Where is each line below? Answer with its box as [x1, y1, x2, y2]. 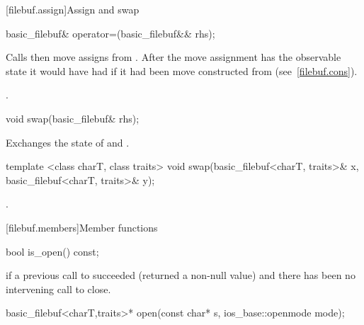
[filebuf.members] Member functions [6, 219, 158, 234]
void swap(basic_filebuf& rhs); [6, 110, 140, 125]
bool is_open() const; [6, 244, 99, 258]
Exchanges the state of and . [6, 135, 130, 149]
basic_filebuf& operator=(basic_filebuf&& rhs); [6, 25, 215, 40]
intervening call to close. [6, 281, 111, 296]
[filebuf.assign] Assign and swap [6, 2, 140, 16]
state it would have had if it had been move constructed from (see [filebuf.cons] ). [6, 63, 358, 78]
